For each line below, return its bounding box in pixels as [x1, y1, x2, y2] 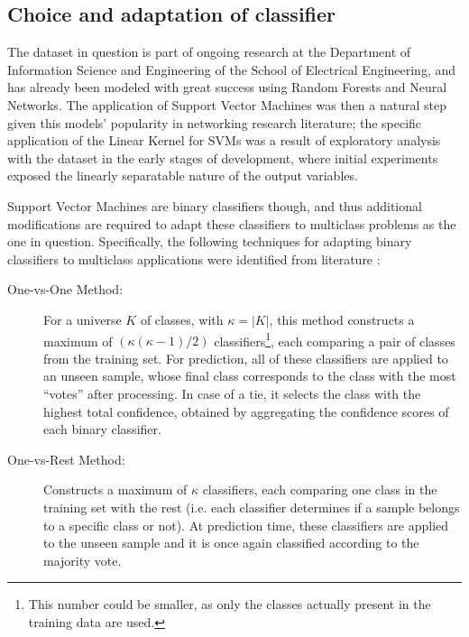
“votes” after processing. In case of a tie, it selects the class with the [43, 383, 421, 402]
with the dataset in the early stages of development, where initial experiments [7, 148, 438, 167]
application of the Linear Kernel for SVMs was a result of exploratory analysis [7, 131, 441, 150]
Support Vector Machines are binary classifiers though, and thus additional [7, 196, 422, 215]
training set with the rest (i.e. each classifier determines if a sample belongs [43, 497, 460, 516]
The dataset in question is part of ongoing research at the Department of [7, 42, 411, 61]
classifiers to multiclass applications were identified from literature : [7, 249, 381, 268]
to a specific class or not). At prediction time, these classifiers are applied [43, 515, 449, 534]
